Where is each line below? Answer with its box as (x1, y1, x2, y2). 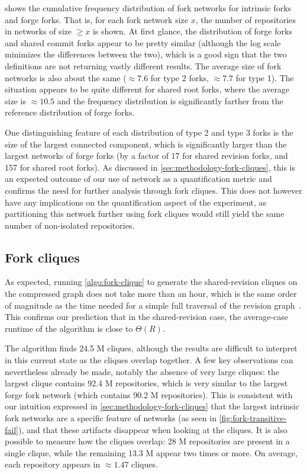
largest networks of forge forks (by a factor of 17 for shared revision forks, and (5, 149, 288, 162)
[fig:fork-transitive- (219, 412, 287, 424)
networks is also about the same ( (5, 71, 127, 84)
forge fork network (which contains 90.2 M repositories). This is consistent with (5, 388, 293, 401)
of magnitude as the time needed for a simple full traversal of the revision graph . (5, 299, 302, 311)
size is (5, 94, 26, 107)
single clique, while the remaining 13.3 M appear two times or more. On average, (5, 446, 298, 459)
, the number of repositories (195, 13, 296, 25)
